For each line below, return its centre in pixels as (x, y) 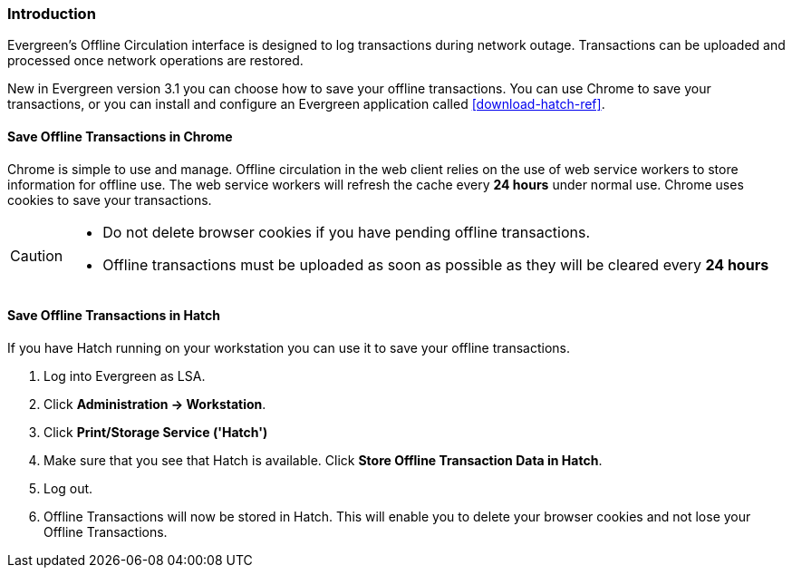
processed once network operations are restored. (155, 61)
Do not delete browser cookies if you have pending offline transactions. (347, 232)
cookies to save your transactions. (110, 200)
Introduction (52, 14)
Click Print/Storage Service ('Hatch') (156, 432)
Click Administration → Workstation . (155, 404)
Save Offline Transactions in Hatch (114, 316)
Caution (37, 255)
